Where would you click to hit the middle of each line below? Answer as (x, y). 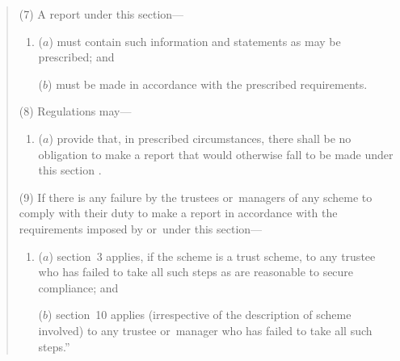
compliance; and (78, 287)
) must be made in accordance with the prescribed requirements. (208, 84)
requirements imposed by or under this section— (141, 228)
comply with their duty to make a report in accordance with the (178, 213)
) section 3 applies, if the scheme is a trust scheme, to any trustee (212, 256)
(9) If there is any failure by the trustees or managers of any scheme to (196, 197)
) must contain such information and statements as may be (195, 41)
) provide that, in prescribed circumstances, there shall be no (200, 138)
